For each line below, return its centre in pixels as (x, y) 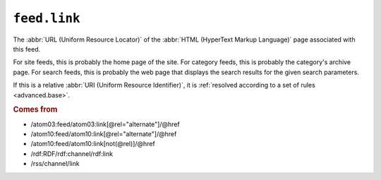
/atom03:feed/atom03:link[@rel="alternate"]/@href (105, 124)
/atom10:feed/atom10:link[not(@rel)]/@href (93, 144)
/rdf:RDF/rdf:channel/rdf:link (72, 154)
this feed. (27, 49)
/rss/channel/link (55, 164)
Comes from (35, 109)
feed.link (47, 18)
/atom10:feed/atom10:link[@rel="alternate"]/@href (104, 133)
